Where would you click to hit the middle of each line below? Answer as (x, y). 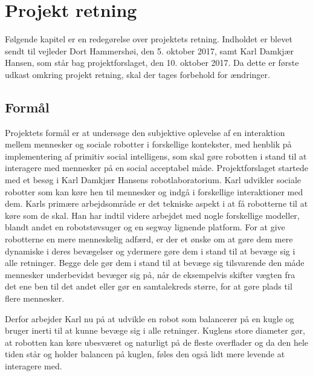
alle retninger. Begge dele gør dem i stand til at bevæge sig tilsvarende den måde (155, 263)
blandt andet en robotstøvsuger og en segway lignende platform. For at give (145, 227)
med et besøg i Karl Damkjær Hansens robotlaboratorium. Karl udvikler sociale (153, 180)
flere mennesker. (35, 298)
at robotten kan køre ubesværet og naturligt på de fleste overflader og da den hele (157, 342)
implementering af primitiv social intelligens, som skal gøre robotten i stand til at (156, 156)
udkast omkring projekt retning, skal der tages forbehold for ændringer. (137, 74)
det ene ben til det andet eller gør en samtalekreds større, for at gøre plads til (149, 286)
